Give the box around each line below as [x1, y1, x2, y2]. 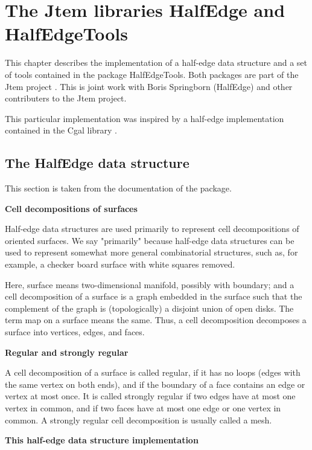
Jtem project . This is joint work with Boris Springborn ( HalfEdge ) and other [5, 80, 293, 92]
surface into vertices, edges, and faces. [5, 326, 145, 338]
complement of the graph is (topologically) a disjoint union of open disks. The [5, 301, 294, 314]
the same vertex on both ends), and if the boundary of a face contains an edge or [5, 378, 305, 390]
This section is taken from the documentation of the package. [5, 182, 232, 194]
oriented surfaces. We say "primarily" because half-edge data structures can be [5, 234, 294, 246]
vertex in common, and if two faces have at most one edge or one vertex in [5, 401, 281, 414]
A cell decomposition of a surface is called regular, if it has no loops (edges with [5, 366, 301, 379]
